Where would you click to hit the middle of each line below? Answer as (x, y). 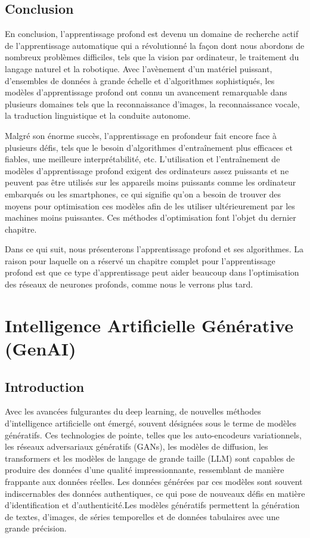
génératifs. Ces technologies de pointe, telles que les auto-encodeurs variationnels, (154, 435)
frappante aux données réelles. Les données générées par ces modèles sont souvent (154, 481)
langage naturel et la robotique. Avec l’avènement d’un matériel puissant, (139, 68)
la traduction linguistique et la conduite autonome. (98, 115)
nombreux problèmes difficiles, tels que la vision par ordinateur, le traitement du (152, 57)
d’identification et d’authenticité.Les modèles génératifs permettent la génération (152, 505)
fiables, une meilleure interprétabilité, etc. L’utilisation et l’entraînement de (142, 159)
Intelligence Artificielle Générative (149, 325)
